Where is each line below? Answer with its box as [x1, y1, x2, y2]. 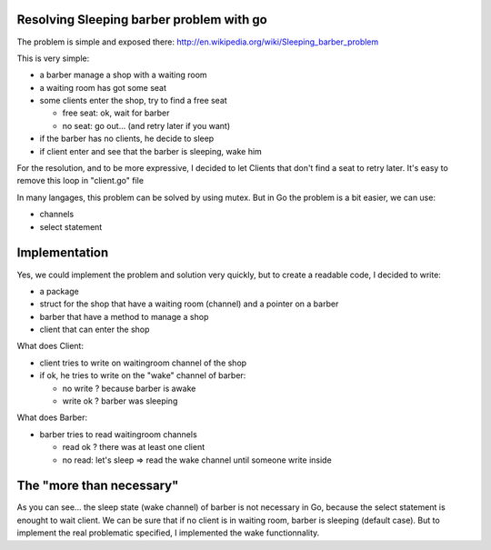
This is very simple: [16, 53, 90, 64]
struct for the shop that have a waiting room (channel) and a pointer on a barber [39, 298, 339, 309]
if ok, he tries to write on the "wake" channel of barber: [39, 370, 246, 381]
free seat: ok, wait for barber [62, 107, 170, 118]
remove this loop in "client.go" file [16, 175, 145, 186]
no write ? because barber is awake [62, 383, 196, 394]
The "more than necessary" [16, 478, 179, 494]
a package [39, 285, 79, 296]
